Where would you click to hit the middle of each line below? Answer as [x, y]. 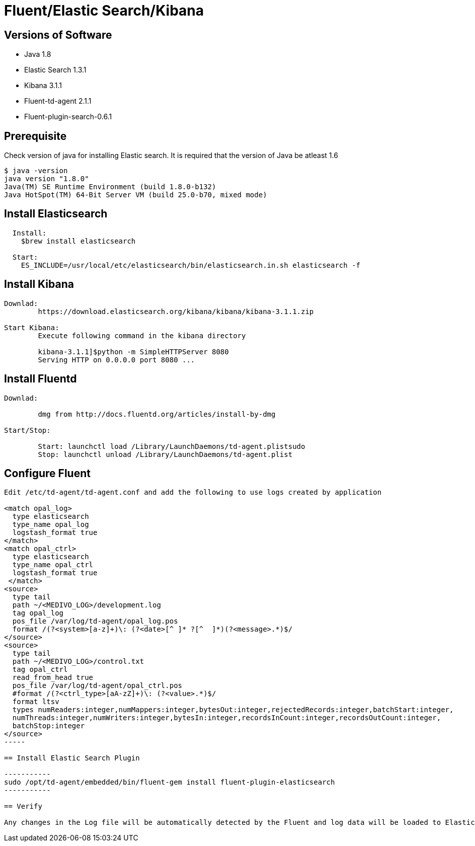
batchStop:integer [49, 726]
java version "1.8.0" [47, 179]
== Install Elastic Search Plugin [72, 758]
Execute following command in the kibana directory [142, 335]
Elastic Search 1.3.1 [55, 70]
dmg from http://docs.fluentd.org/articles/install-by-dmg [157, 414]
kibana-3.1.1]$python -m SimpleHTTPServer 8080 [133, 352]
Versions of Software [58, 35]
